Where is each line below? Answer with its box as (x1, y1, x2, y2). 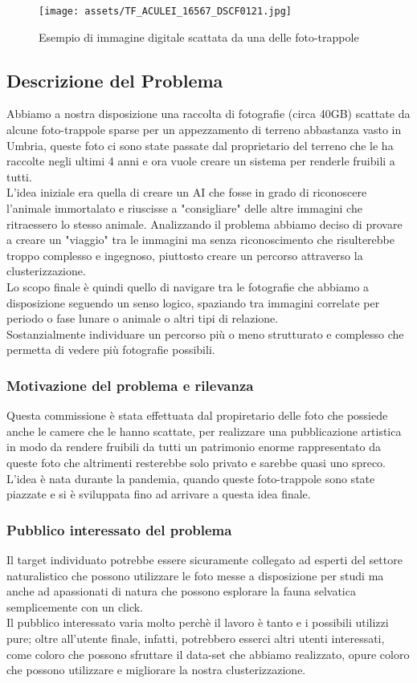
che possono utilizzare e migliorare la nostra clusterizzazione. (6, 661, 306, 678)
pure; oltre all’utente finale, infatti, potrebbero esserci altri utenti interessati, (6, 629, 385, 646)
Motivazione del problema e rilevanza (6, 375, 254, 395)
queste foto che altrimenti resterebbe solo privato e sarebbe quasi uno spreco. (6, 453, 386, 470)
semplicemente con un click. (6, 598, 143, 615)
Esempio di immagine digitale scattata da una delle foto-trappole (39, 28, 359, 45)
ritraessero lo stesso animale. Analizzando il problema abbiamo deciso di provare (6, 215, 403, 232)
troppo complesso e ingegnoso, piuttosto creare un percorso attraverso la (6, 246, 363, 263)
